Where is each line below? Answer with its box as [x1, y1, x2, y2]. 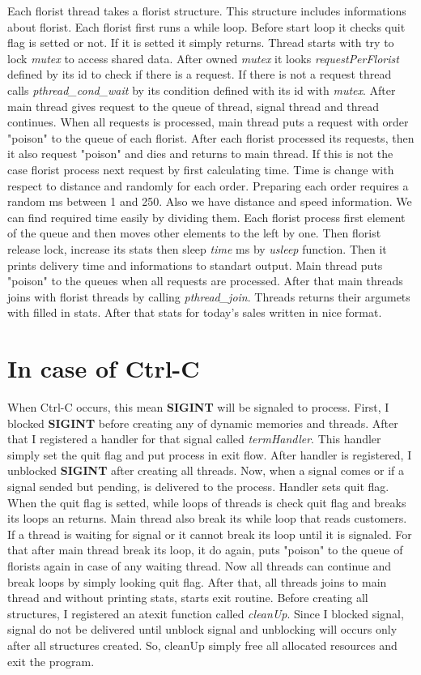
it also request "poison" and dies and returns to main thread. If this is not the [7, 145, 393, 162]
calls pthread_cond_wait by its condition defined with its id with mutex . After [7, 81, 396, 98]
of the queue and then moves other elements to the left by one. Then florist [7, 224, 381, 241]
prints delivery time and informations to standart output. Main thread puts [7, 256, 383, 273]
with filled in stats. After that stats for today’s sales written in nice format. [7, 304, 382, 321]
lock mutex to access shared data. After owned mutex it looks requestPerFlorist [7, 49, 399, 66]
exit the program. [7, 652, 95, 669]
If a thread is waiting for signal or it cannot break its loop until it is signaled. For [7, 525, 412, 542]
